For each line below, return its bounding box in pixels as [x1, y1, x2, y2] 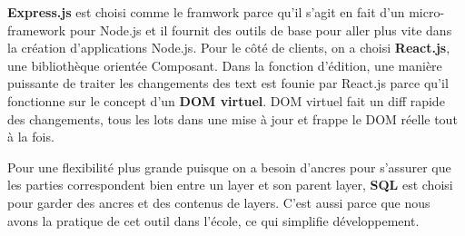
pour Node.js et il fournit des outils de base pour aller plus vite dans [69, 20, 452, 39]
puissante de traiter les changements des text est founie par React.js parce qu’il [7, 74, 449, 93]
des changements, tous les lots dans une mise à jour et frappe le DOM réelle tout [7, 109, 458, 128]
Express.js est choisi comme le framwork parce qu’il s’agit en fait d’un [7, 3, 405, 21]
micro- [409, 3, 445, 21]
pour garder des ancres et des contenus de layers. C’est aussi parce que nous [7, 192, 430, 211]
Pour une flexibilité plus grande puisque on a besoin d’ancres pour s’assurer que [7, 157, 451, 176]
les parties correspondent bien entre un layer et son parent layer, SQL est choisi [7, 175, 453, 194]
